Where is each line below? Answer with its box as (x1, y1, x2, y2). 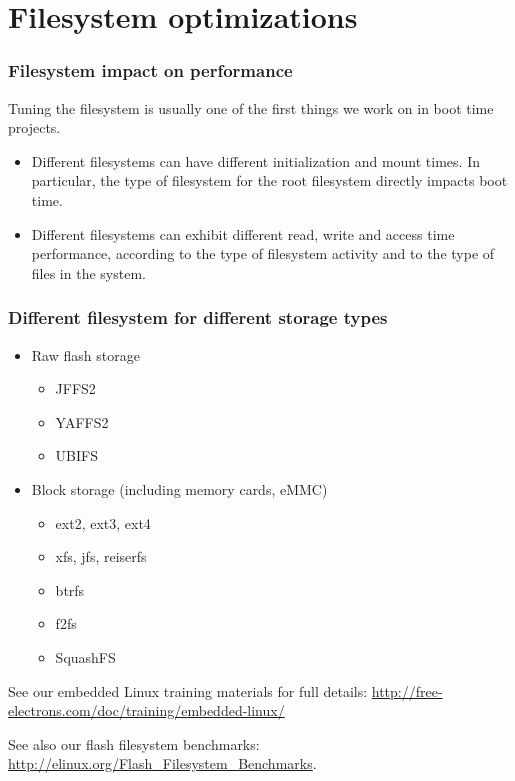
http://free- (371, 680, 443, 701)
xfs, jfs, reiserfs (55, 546, 147, 567)
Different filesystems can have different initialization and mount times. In (31, 150, 480, 171)
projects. (8, 117, 61, 138)
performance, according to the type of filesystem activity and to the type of (31, 243, 495, 264)
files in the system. (31, 262, 146, 283)
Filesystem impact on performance (8, 58, 293, 83)
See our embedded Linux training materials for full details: (8, 680, 368, 701)
